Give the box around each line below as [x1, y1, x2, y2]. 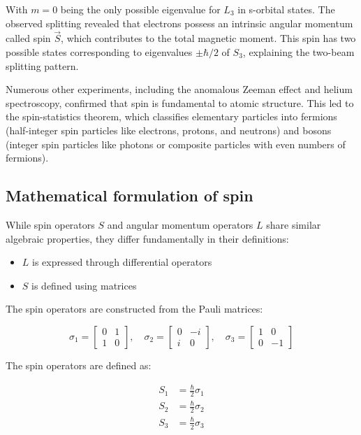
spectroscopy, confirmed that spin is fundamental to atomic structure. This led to [6, 95, 354, 110]
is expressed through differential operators [32, 255, 212, 269]
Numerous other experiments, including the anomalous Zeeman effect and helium [6, 82, 353, 97]
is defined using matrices [31, 278, 137, 292]
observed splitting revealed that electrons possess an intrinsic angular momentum [6, 15, 353, 30]
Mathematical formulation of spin [6, 185, 253, 206]
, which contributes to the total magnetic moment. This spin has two [61, 31, 356, 45]
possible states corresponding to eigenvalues [6, 45, 193, 59]
